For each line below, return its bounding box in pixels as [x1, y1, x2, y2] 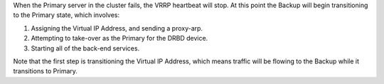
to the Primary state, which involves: [13, 11, 120, 19]
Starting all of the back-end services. [31, 43, 140, 53]
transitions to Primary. [13, 67, 78, 75]
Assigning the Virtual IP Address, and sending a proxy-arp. [31, 23, 203, 32]
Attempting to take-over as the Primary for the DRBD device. [31, 34, 208, 43]
